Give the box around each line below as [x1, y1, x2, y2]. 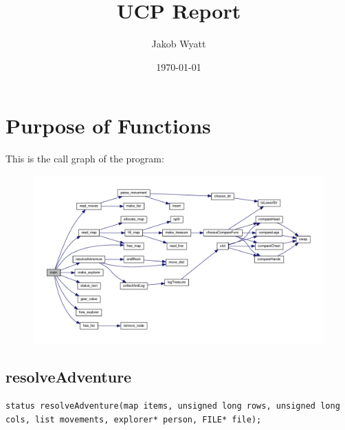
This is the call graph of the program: [5, 151, 164, 166]
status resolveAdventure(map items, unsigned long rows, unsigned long [5, 400, 340, 411]
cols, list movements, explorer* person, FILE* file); [5, 414, 262, 424]
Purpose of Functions [5, 111, 211, 140]
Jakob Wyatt [151, 36, 206, 51]
